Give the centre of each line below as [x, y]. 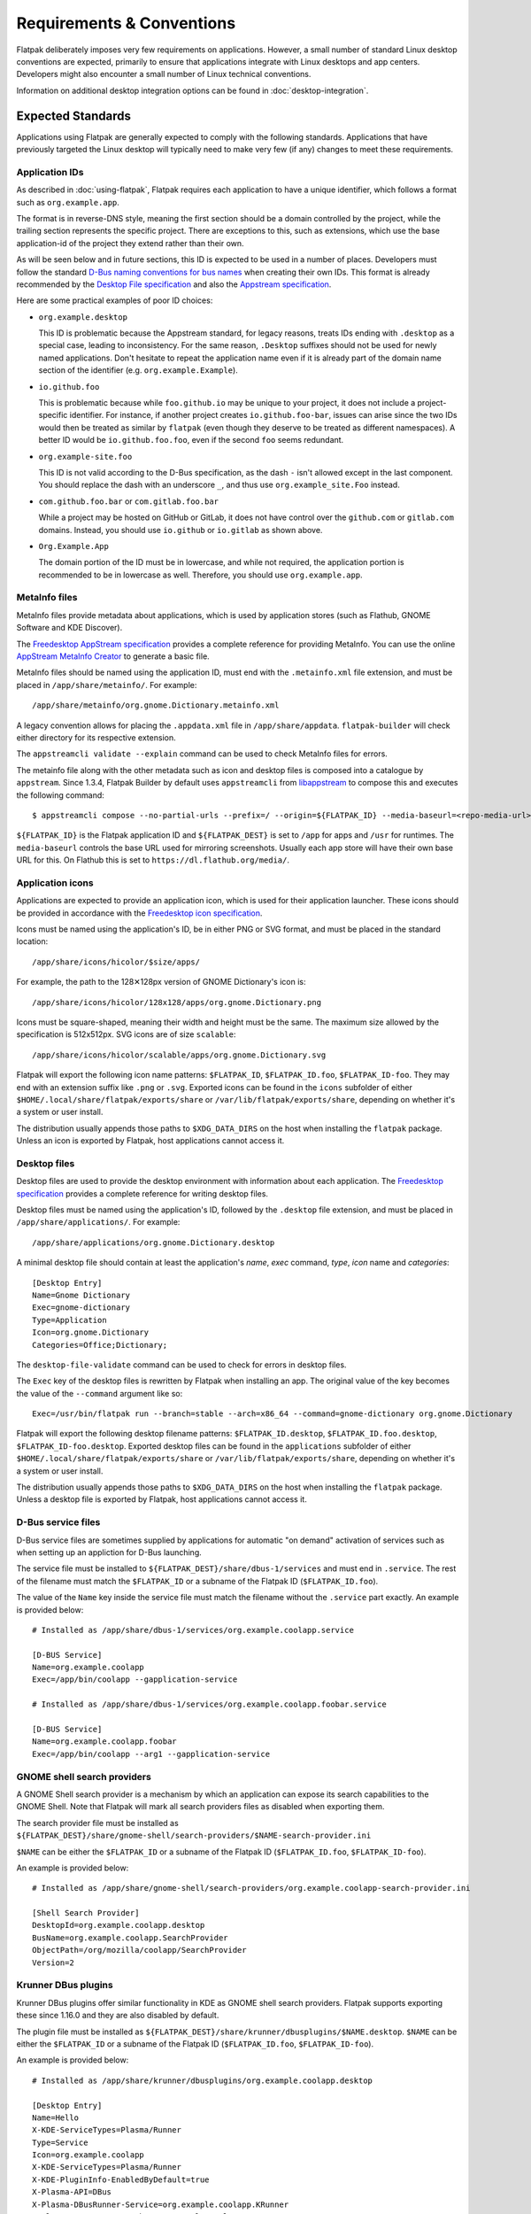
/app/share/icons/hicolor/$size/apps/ [116, 962]
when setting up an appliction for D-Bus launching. [109, 1552]
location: [32, 941]
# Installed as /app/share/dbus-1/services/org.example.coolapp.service [193, 1630]
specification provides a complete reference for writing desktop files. [142, 1193]
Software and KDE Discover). [69, 628]
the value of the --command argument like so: [100, 1393]
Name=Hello [56, 2117]
